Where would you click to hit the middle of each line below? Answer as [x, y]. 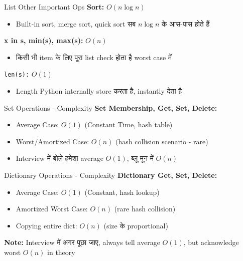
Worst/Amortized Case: [52, 141]
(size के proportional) [136, 225]
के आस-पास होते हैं [186, 23]
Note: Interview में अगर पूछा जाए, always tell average [82, 242]
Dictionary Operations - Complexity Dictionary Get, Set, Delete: [111, 175]
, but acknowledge [211, 242]
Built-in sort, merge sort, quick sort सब [76, 23]
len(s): [17, 75]
